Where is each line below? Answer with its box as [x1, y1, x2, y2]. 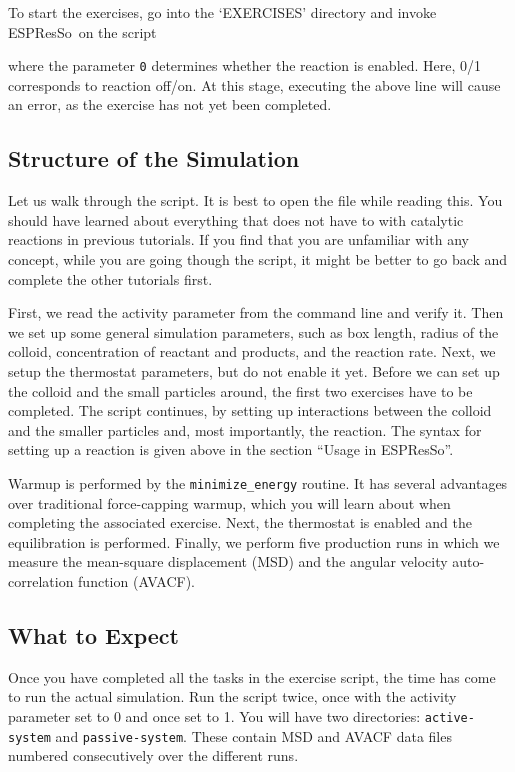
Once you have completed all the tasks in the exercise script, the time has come [8, 666, 496, 687]
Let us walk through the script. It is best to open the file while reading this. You [8, 190, 503, 211]
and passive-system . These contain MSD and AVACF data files [55, 725, 452, 746]
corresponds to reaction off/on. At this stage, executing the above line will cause [8, 74, 501, 95]
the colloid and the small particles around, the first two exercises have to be [8, 380, 473, 401]
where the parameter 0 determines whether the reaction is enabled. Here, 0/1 [8, 55, 482, 76]
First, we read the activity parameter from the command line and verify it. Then [8, 302, 504, 323]
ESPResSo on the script [8, 21, 157, 42]
